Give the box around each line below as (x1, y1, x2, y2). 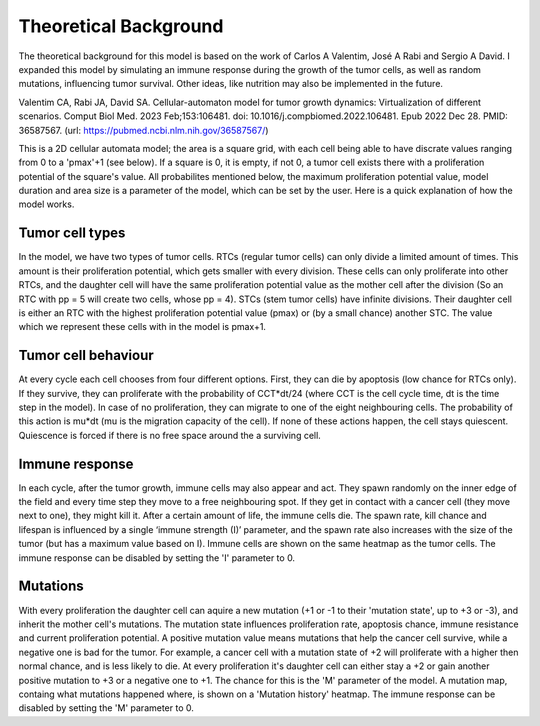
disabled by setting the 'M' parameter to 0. (18, 702, 195, 714)
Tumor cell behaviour (18, 347, 154, 364)
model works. (18, 198, 75, 210)
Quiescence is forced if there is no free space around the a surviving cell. (18, 429, 322, 441)
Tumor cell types (18, 225, 126, 242)
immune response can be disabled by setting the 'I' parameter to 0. (18, 551, 295, 564)
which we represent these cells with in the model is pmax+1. (18, 321, 267, 333)
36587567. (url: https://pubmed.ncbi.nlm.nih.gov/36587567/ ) (18, 124, 269, 136)
